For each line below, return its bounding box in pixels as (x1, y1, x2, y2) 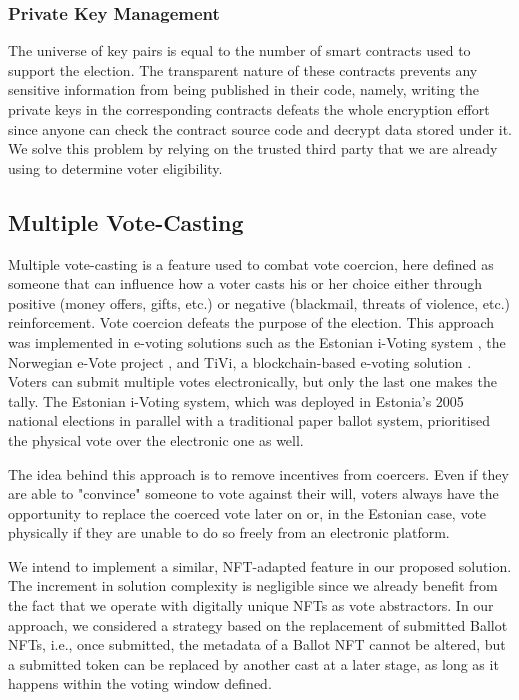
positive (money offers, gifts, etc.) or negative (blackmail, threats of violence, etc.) (8, 292, 511, 313)
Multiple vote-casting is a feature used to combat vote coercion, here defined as (8, 253, 494, 274)
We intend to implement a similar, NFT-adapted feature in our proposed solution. (8, 555, 512, 576)
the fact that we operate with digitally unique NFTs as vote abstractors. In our (8, 595, 494, 616)
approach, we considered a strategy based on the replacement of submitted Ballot (8, 614, 508, 635)
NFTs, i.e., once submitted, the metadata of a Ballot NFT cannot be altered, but (8, 634, 506, 655)
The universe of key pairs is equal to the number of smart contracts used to (8, 40, 471, 61)
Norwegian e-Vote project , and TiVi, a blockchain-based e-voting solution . (8, 351, 472, 372)
